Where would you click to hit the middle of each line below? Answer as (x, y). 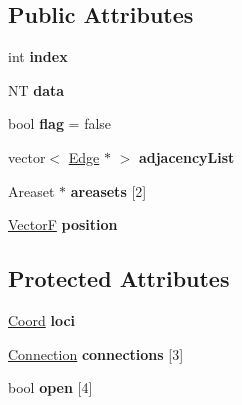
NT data (36, 89)
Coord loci (42, 319)
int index (38, 56)
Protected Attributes (119, 278)
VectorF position (63, 224)
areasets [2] (108, 190)
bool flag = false (60, 123)
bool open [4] (50, 387)
